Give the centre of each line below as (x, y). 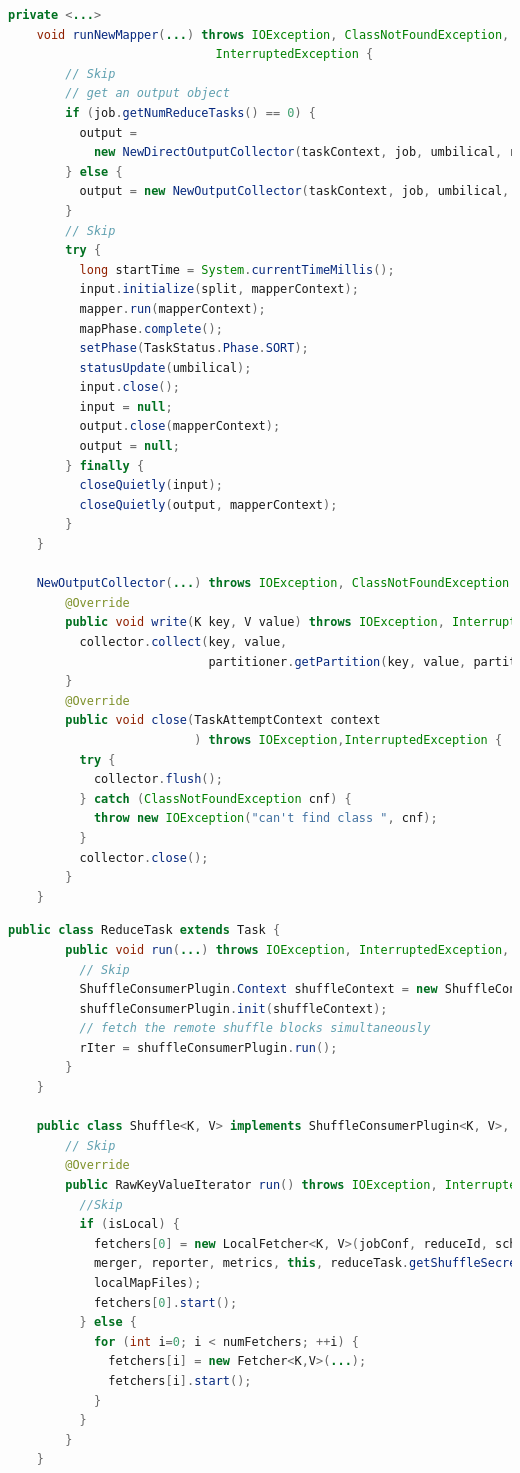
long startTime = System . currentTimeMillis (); (237, 269)
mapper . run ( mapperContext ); (172, 308)
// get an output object (147, 93)
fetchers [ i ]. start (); (180, 1380)
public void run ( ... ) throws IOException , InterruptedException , (287, 949)
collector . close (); (144, 857)
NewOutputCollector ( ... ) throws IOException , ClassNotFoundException (273, 583)
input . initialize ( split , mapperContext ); (219, 289)
